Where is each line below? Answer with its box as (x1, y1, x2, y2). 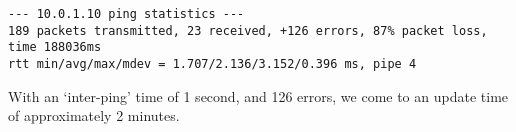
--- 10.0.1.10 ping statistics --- (8, 7, 245, 21)
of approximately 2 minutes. (8, 105, 180, 126)
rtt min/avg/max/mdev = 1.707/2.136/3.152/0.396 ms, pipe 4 (8, 56, 417, 71)
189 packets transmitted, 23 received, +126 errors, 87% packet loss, (8, 23, 488, 38)
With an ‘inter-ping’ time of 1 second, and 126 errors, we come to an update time (8, 85, 509, 106)
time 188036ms (8, 40, 102, 55)
